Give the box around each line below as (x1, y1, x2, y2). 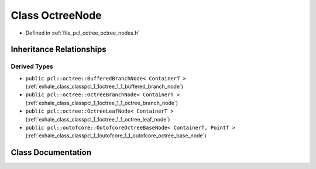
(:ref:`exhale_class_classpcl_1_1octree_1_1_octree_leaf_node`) (25, 116, 170, 123)
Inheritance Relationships (11, 45, 107, 55)
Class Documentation (11, 147, 92, 158)
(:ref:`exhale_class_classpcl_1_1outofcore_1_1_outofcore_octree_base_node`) (25, 132, 207, 139)
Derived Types (11, 62, 54, 70)
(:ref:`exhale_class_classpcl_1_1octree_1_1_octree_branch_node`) (25, 99, 178, 106)
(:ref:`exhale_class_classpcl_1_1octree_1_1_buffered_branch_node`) (25, 83, 184, 90)
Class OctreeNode (11, 9, 102, 22)
